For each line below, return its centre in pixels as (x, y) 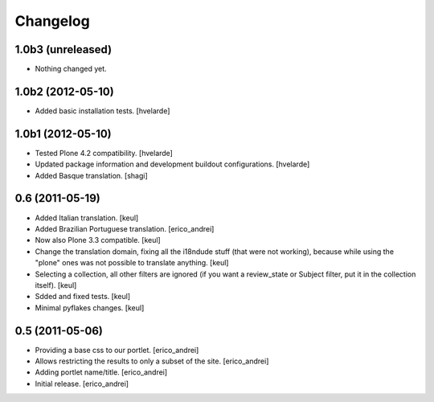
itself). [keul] (56, 285)
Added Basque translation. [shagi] (91, 175)
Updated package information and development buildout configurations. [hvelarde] (172, 164)
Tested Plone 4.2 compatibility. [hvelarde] (104, 153)
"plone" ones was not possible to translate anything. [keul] (132, 263)
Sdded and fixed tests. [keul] (83, 297)
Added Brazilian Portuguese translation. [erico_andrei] (125, 228)
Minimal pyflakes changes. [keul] (90, 308)
